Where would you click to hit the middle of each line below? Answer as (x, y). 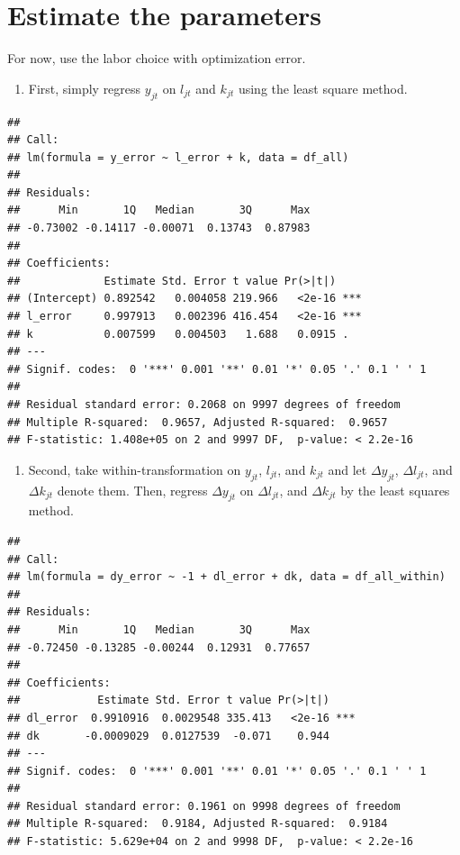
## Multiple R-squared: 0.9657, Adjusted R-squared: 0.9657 (198, 422)
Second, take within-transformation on (135, 469)
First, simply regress (85, 88)
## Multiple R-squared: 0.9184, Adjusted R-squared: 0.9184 (198, 824)
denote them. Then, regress (132, 490)
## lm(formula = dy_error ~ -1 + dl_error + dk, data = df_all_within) (226, 577)
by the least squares (395, 490)
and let (347, 469)
